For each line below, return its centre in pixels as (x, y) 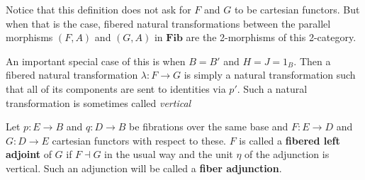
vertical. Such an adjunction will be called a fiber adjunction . (144, 168)
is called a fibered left (290, 140)
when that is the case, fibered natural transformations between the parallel (168, 23)
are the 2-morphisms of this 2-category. (271, 37)
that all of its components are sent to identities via (116, 88)
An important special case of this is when (96, 61)
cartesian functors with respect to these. (139, 140)
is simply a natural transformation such (270, 75)
